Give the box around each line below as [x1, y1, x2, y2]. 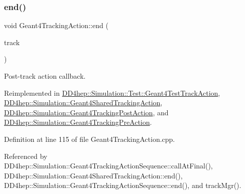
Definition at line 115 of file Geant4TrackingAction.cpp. [4, 133, 175, 144]
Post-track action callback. [4, 71, 86, 81]
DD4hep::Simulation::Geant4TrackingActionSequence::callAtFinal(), [4, 160, 213, 171]
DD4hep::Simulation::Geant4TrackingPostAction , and [4, 107, 169, 117]
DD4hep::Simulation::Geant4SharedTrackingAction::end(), [4, 170, 183, 180]
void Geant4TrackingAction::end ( [4, 20, 108, 31]
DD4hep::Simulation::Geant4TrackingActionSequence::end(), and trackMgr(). [4, 180, 241, 190]
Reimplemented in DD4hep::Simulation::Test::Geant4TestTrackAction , [4, 87, 220, 98]
